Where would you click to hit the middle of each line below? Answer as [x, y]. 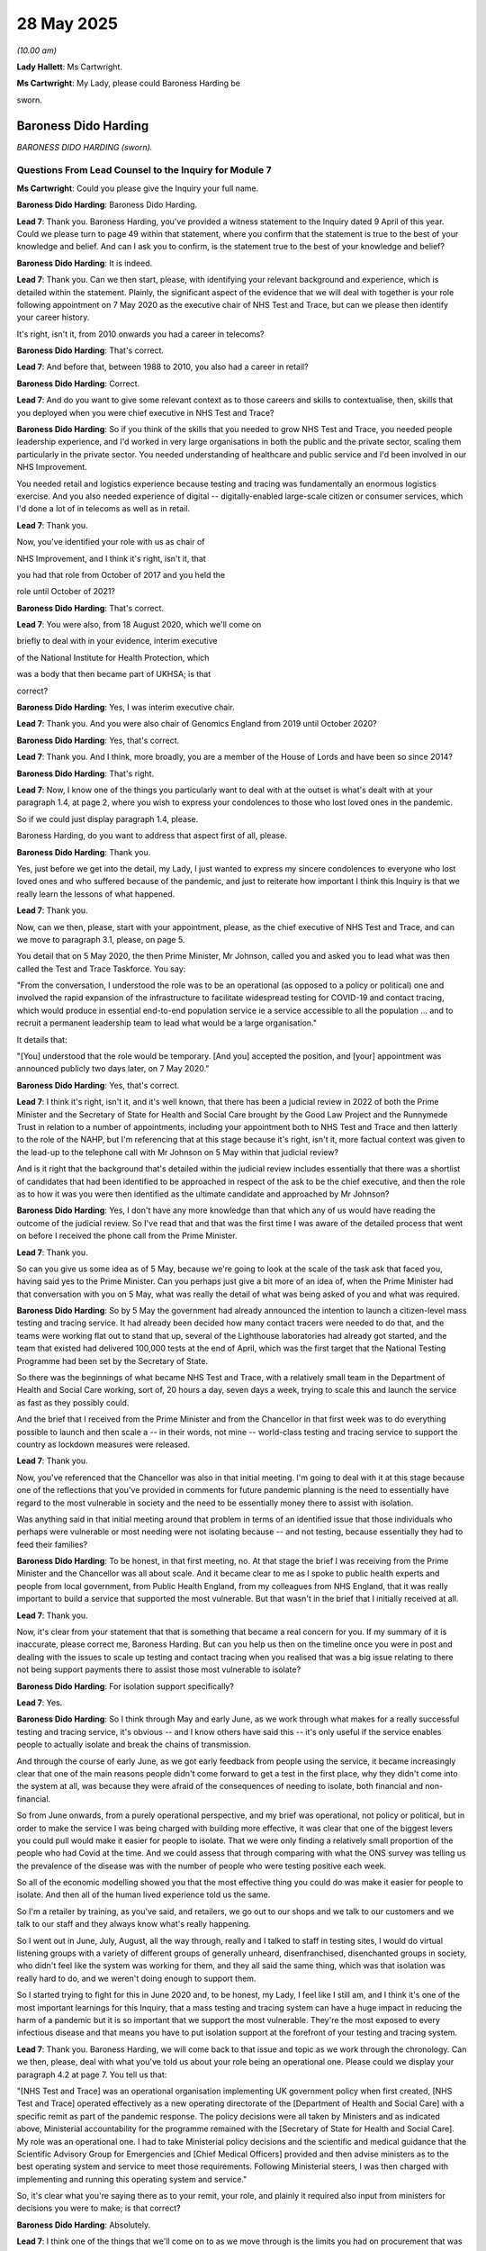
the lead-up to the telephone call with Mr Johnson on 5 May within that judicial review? [178, 1152]
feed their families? [52, 1544]
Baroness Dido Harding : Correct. [78, 384]
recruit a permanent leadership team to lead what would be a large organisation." [166, 1023]
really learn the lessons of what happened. [96, 894]
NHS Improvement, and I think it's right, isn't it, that [111, 558]
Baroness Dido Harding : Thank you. [84, 852]
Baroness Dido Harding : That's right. [85, 773]
